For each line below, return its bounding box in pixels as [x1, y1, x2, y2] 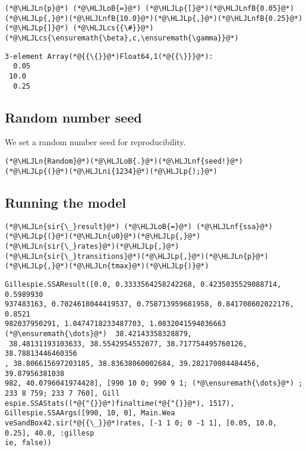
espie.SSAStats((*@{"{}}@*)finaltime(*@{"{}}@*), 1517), [5, 399, 235, 408]
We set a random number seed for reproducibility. [5, 136, 186, 148]
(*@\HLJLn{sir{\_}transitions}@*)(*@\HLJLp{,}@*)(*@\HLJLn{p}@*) [5, 252, 269, 261]
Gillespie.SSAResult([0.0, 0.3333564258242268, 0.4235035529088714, [5, 280, 282, 289]
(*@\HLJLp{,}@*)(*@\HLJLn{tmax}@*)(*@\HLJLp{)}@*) [5, 262, 209, 271]
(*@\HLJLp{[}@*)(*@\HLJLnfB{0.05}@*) [145, 4, 294, 12]
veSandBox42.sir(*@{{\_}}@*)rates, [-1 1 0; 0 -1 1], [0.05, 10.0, [5, 419, 277, 428]
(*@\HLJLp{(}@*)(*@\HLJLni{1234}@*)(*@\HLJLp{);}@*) [5, 167, 217, 176]
